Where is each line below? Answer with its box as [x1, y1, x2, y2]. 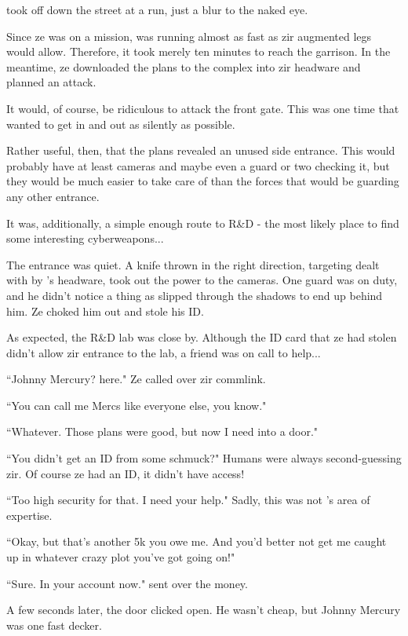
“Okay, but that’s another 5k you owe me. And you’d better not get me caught [6, 533, 387, 550]
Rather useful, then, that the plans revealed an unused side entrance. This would [6, 142, 395, 159]
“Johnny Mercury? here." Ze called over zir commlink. [6, 371, 266, 387]
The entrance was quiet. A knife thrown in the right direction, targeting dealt [6, 256, 380, 272]
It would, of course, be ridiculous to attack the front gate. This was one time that [6, 100, 399, 116]
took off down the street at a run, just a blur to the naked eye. [6, 2, 308, 17]
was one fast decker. [6, 616, 102, 633]
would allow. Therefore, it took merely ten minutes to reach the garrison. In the [6, 43, 391, 60]
